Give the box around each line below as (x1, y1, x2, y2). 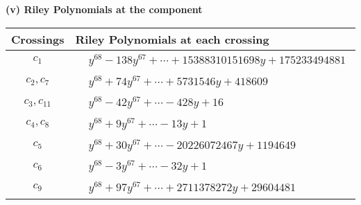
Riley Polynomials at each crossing (75, 30, 269, 47)
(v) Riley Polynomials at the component (6, 2, 203, 16)
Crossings (11, 30, 65, 47)
